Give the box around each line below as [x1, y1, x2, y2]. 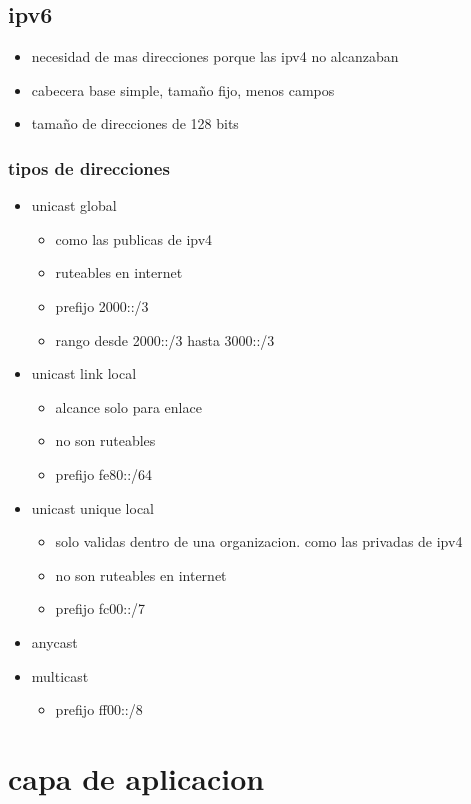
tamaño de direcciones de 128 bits [31, 113, 239, 134]
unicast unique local [31, 497, 155, 518]
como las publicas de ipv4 [55, 228, 213, 249]
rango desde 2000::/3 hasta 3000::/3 [55, 329, 275, 350]
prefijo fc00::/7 [55, 598, 146, 619]
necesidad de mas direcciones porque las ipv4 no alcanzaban [31, 46, 399, 67]
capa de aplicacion [8, 757, 265, 798]
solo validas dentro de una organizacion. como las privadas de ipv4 [55, 531, 463, 552]
